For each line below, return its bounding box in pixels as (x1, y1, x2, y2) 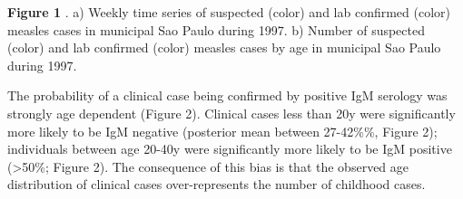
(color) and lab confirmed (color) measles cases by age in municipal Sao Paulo (7, 38, 441, 57)
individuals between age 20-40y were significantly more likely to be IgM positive (7, 139, 452, 158)
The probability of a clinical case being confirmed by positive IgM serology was (7, 86, 448, 105)
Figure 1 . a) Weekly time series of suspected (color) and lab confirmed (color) (7, 3, 451, 21)
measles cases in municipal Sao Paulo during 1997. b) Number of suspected (7, 20, 425, 39)
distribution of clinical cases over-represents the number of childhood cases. (7, 175, 426, 194)
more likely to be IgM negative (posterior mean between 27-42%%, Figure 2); (7, 121, 438, 140)
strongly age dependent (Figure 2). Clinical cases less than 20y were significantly (7, 103, 456, 122)
